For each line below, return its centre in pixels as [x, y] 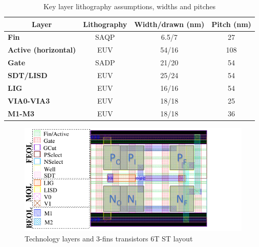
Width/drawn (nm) [169, 24]
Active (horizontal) [42, 50]
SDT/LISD [28, 75]
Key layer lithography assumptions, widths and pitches [129, 6]
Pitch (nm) [231, 24]
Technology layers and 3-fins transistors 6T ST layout [109, 238]
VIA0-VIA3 [29, 100]
